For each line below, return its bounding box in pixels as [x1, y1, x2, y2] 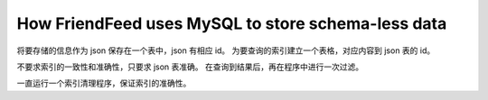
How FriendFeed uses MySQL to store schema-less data [16, 14, 447, 33]
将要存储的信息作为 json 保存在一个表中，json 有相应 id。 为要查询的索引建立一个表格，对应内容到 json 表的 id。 [16, 45, 436, 56]
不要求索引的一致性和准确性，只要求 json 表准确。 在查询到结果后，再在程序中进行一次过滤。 [16, 61, 364, 72]
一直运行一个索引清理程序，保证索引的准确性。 [16, 77, 192, 89]
